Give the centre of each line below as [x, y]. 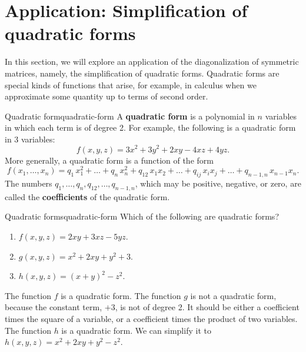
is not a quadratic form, [233, 295]
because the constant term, [54, 307]
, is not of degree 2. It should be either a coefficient [207, 307]
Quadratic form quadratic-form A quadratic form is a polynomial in [130, 116]
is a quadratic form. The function [121, 295]
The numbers [29, 183]
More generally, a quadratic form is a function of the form [109, 160]
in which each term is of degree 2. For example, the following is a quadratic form [150, 127]
